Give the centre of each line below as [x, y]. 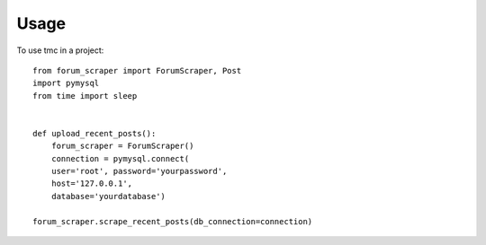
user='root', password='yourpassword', [139, 171]
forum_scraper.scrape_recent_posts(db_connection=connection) [173, 221]
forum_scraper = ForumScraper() [122, 146]
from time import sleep [85, 96]
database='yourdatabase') [108, 196]
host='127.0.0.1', [92, 184]
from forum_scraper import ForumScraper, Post [137, 70]
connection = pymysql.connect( [120, 158]
